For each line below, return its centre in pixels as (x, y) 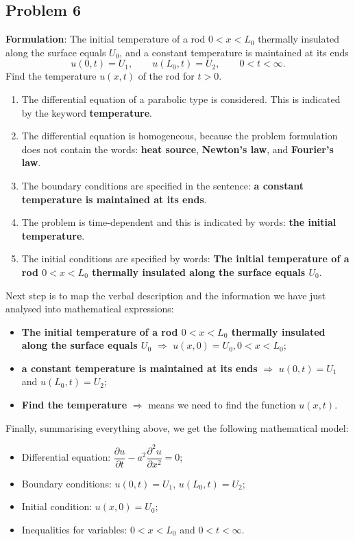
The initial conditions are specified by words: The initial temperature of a (185, 258)
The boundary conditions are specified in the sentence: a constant (162, 185)
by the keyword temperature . (87, 112)
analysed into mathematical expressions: (90, 309)
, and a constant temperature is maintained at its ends (234, 52)
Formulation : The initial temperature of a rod (106, 39)
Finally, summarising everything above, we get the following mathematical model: (177, 427)
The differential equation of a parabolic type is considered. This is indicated (181, 99)
